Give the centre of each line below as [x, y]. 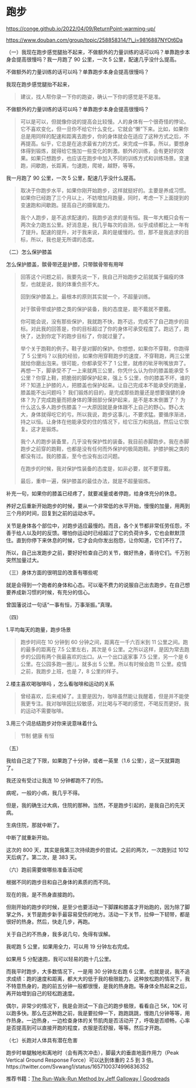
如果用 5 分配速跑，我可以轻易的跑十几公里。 [60, 959]
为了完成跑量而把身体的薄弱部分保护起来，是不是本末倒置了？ [105, 399]
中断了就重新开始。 [29, 837]
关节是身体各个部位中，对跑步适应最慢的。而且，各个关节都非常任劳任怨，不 [98, 525]
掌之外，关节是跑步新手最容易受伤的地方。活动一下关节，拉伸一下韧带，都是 [98, 914]
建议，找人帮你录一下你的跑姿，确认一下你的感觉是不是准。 [92, 97]
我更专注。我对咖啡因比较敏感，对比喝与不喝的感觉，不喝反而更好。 [102, 703]
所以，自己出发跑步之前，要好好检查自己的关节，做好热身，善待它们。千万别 [98, 552]
